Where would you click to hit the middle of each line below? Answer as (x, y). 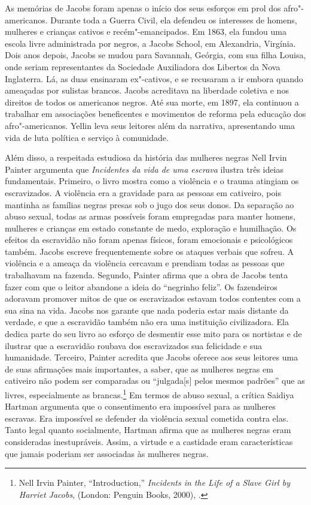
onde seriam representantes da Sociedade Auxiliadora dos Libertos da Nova (143, 66)
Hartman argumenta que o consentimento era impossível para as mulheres (140, 406)
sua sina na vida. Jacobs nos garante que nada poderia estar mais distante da (147, 310)
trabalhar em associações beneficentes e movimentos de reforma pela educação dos (155, 114)
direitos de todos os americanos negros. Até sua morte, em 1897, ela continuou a (152, 102)
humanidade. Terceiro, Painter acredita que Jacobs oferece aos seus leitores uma (152, 357)
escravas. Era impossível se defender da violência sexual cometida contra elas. (147, 418)
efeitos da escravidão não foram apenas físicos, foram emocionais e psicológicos (149, 240)
